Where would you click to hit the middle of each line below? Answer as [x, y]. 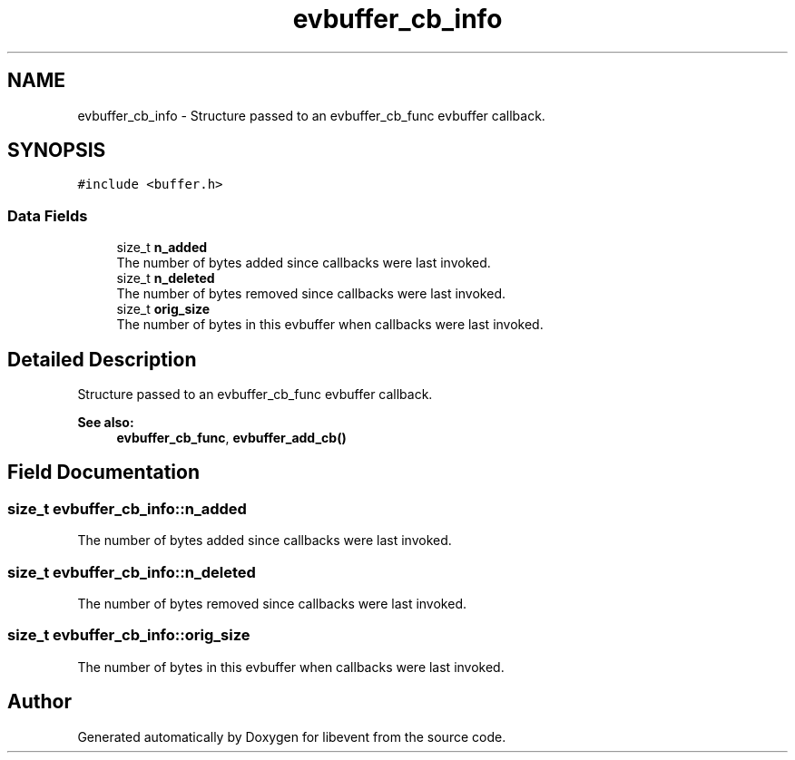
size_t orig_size [163, 309]
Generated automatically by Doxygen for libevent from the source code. [292, 736]
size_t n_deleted [166, 278]
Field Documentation [103, 473]
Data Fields [48, 215]
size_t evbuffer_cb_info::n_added [127, 508]
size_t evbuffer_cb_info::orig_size [129, 635]
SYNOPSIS [57, 151]
